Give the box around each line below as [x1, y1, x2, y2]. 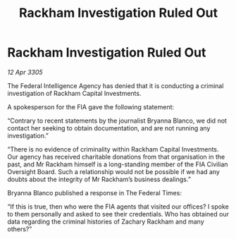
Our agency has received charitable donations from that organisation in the [7, 152, 225, 161]
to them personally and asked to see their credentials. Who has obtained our [7, 209, 229, 218]
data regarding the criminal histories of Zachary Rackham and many [7, 217, 204, 226]
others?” [7, 224, 32, 233]
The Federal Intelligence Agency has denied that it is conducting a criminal [7, 81, 224, 90]
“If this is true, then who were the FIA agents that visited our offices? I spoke [7, 202, 229, 211]
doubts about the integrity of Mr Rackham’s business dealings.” [7, 175, 192, 183]
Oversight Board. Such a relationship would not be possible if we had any [7, 167, 221, 176]
